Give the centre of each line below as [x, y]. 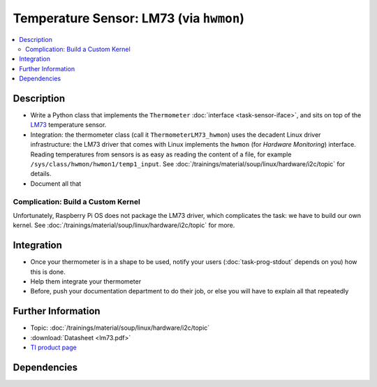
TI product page [53, 348]
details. [41, 174]
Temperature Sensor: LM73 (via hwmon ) [128, 18]
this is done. [48, 272]
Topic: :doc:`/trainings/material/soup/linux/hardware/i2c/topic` [120, 328]
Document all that [56, 183]
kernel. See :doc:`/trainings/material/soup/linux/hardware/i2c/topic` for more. [124, 225]
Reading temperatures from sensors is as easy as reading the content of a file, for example [161, 154]
